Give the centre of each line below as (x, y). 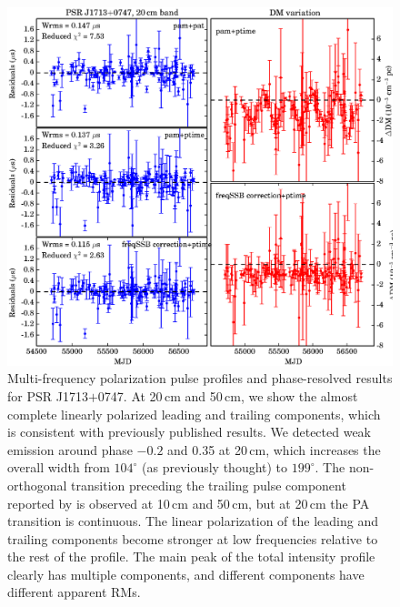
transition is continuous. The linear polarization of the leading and (193, 521)
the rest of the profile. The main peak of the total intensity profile (191, 556)
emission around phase (70, 449)
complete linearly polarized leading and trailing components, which (194, 414)
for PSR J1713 (48, 395)
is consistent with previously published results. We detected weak (189, 432)
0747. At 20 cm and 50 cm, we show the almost (228, 395)
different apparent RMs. (74, 592)
